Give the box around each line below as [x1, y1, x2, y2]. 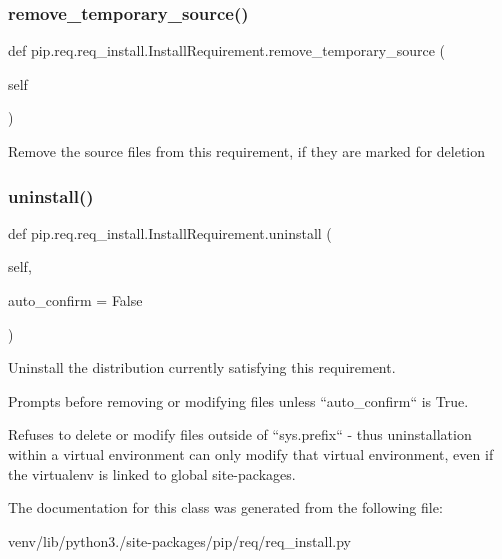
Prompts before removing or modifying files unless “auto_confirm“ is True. [8, 390, 469, 411]
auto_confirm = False [8, 290, 143, 310]
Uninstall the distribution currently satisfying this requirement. [8, 357, 396, 378]
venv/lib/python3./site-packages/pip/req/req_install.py [8, 530, 351, 551]
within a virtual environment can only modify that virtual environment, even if [8, 443, 494, 464]
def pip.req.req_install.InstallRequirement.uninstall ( [8, 222, 332, 243]
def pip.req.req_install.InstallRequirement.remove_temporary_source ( [8, 40, 446, 61]
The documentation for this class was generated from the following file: [8, 497, 443, 518]
